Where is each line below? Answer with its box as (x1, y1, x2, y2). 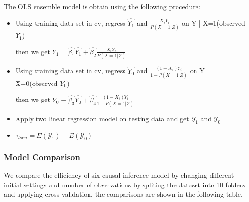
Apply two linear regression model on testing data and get (15, 114, 189, 124)
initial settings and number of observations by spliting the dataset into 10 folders (4, 179, 245, 189)
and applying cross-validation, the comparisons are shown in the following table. (4, 189, 243, 199)
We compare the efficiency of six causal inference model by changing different (4, 170, 234, 180)
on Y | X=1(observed (181, 17, 245, 28)
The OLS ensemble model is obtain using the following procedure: (4, 1, 200, 11)
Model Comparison (4, 151, 80, 163)
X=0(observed (15, 78, 58, 88)
